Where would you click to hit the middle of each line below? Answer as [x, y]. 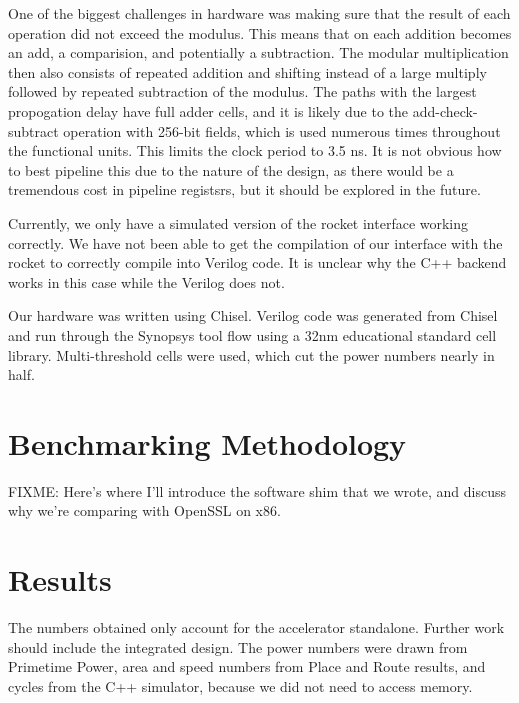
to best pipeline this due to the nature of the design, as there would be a [231, 169]
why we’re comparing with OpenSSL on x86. [144, 510]
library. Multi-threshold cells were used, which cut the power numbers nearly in [251, 354]
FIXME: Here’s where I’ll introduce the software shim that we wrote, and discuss [257, 490]
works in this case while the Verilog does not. [146, 281]
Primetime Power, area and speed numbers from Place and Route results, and [247, 666]
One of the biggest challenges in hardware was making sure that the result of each [259, 13]
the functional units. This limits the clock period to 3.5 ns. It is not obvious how [255, 150]
